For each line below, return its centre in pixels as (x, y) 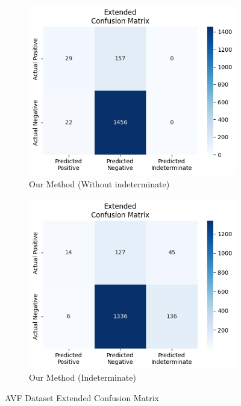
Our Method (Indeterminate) (83, 377)
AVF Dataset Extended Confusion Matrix (82, 398)
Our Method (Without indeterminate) (99, 183)
